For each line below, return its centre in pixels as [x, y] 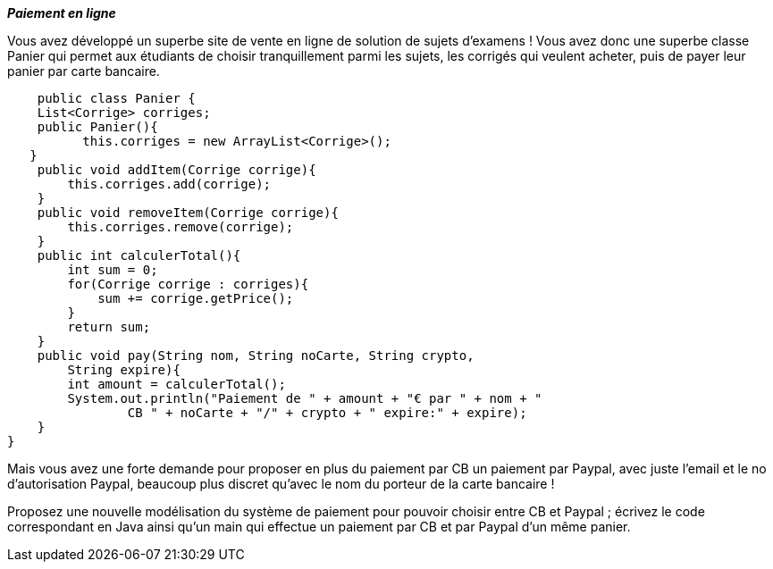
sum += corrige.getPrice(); [196, 298]
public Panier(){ [97, 127]
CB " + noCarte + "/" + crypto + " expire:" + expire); [327, 413]
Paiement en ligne [62, 13]
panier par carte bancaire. [84, 71]
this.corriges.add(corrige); [169, 184]
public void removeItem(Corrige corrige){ [188, 213]
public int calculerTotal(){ [139, 255]
